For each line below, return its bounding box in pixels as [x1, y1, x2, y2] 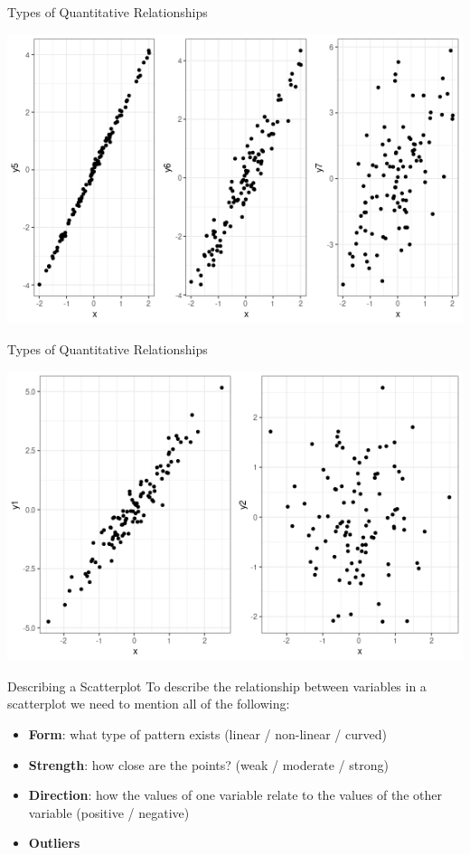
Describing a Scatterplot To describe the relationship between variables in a [7, 676, 427, 695]
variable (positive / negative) [28, 803, 190, 822]
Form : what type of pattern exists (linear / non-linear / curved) [28, 725, 387, 743]
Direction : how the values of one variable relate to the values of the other [28, 785, 442, 804]
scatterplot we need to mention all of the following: [7, 694, 290, 713]
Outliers [28, 833, 80, 852]
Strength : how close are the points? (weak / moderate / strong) [28, 755, 389, 774]
